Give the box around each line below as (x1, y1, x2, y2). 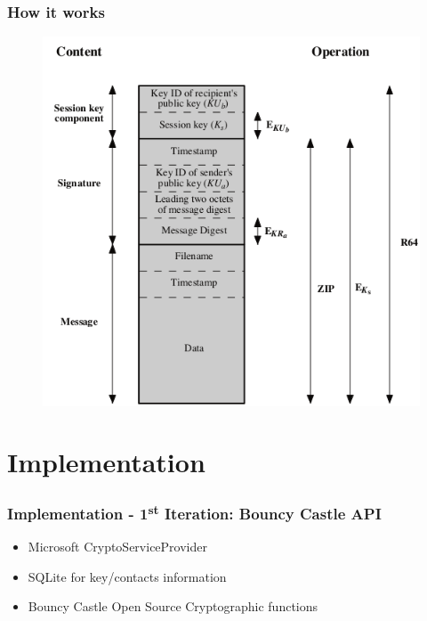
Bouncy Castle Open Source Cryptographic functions (28, 597, 318, 616)
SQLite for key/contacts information (28, 567, 227, 585)
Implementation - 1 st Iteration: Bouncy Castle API (7, 500, 382, 524)
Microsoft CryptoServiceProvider (28, 537, 207, 556)
